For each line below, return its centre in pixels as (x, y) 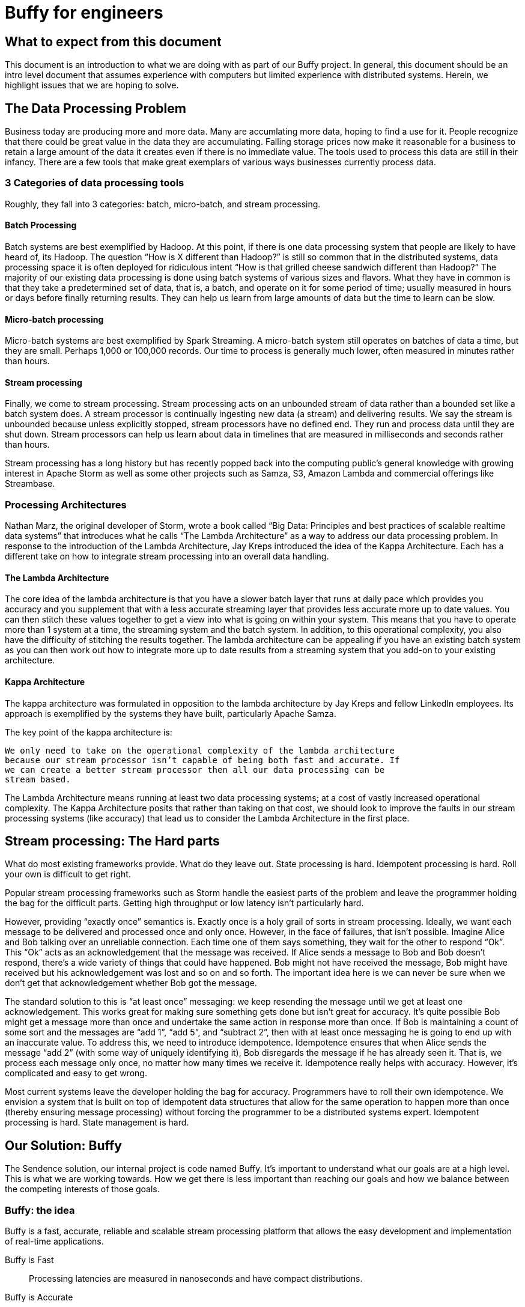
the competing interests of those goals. (82, 1189)
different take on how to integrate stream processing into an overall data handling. (167, 556)
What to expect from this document (113, 41)
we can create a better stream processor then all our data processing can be (195, 769)
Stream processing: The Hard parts (112, 841)
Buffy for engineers (84, 13)
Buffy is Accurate (39, 1297)
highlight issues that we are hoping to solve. (92, 85)
